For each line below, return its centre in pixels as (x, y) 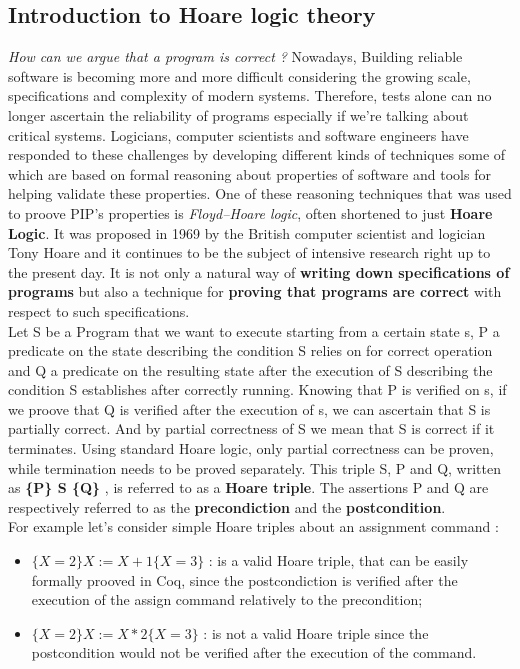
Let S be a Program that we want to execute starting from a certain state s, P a (254, 330)
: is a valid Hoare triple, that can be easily (338, 560)
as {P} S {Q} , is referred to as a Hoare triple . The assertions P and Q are (248, 487)
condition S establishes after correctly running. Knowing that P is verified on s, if (257, 389)
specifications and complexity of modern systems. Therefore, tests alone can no (250, 95)
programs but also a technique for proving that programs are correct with (255, 291)
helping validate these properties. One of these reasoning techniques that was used (260, 193)
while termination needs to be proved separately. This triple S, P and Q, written (254, 467)
